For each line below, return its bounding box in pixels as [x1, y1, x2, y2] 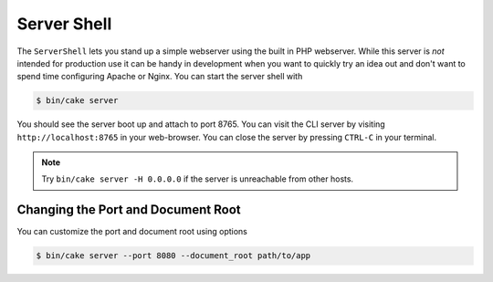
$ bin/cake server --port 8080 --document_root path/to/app [36, 251, 311, 261]
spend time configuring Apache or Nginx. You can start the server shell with [16, 71, 303, 82]
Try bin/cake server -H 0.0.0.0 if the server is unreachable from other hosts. [41, 173, 354, 184]
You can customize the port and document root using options [16, 226, 248, 237]
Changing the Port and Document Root [16, 202, 241, 218]
